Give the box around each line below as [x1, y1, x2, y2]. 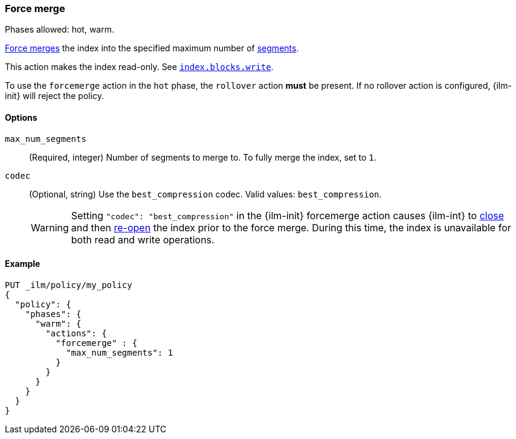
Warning [31, 221, 69, 234]
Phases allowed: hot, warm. [5, 24, 114, 35]
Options [5, 112, 37, 123]
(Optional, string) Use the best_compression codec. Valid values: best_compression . [29, 188, 382, 199]
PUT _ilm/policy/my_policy [5, 280, 132, 290]
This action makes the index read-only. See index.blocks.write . [5, 62, 274, 72]
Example [5, 258, 40, 269]
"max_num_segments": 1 [66, 347, 173, 357]
